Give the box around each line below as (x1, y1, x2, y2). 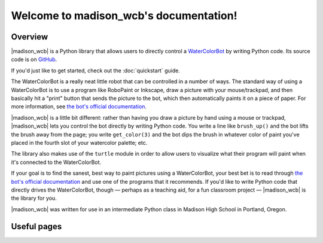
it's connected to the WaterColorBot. (11, 159, 102, 166)
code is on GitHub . (11, 56, 57, 63)
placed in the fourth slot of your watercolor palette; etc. (11, 139, 148, 146)
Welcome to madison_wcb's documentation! (11, 9, 237, 22)
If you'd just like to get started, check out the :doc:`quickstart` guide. (11, 66, 181, 74)
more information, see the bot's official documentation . (11, 103, 147, 110)
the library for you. (11, 195, 57, 202)
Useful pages (11, 221, 62, 232)
